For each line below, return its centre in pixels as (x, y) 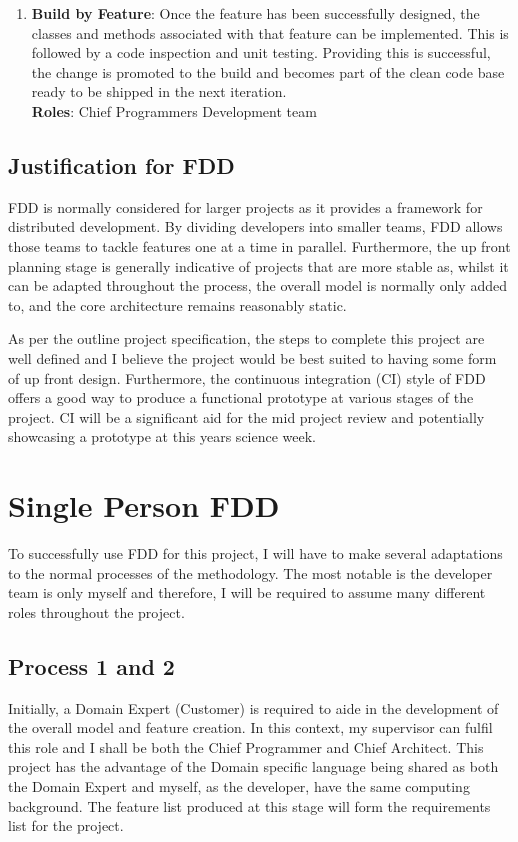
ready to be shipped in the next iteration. (159, 91)
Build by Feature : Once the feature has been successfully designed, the (255, 13)
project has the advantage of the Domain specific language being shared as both (253, 766)
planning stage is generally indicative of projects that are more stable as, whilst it (258, 265)
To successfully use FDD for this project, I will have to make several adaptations (255, 553)
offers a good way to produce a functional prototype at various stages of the (241, 397)
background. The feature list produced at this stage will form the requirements (249, 805)
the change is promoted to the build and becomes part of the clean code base (268, 71)
